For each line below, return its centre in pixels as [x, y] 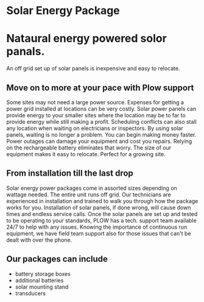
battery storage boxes [43, 274]
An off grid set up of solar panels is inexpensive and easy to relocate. [93, 68]
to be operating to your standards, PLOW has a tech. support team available [101, 220]
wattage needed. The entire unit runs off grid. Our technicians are [89, 194]
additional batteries [39, 280]
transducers [30, 293]
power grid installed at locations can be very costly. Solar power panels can [101, 109]
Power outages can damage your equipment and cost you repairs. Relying [99, 141]
